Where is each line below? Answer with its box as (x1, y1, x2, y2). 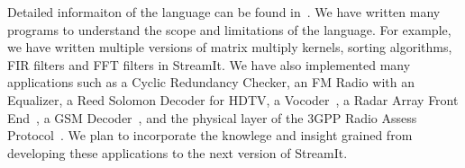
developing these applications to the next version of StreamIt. (7, 143, 348, 162)
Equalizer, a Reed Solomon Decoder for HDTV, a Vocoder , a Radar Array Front (7, 90, 459, 109)
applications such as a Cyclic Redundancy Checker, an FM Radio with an (7, 73, 415, 92)
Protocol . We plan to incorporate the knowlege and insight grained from (7, 126, 413, 145)
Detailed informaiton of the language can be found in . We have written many (7, 3, 441, 21)
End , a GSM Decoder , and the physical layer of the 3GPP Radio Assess (7, 108, 417, 127)
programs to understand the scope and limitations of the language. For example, (7, 20, 451, 39)
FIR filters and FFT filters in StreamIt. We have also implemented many (7, 55, 411, 74)
